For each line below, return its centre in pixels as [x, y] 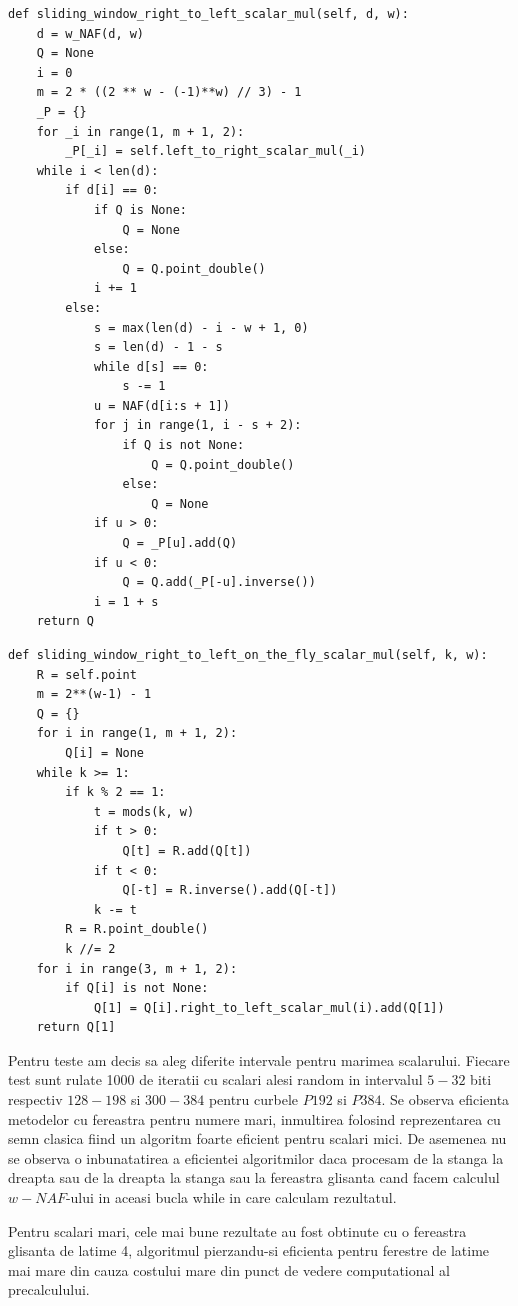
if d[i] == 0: [112, 190]
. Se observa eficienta [445, 1099]
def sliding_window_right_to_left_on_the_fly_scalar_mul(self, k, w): [248, 655]
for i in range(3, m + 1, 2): [137, 968]
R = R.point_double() [137, 929]
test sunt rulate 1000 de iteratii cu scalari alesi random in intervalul [215, 1079]
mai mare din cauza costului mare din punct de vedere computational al [229, 1269]
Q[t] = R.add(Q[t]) [187, 850]
